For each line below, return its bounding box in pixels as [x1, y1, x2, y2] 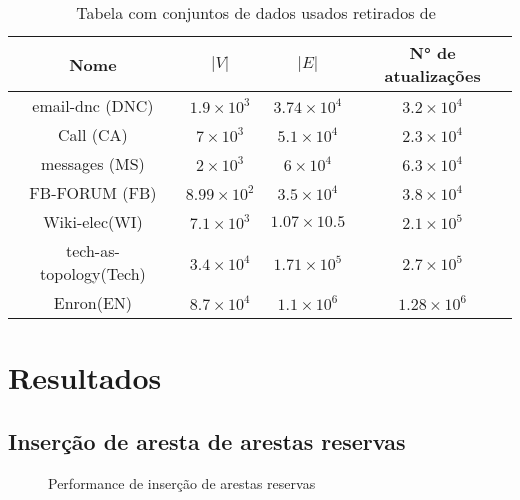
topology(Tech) [40, 262, 146, 285]
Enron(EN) [53, 291, 133, 314]
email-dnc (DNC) [32, 94, 154, 117]
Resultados [8, 357, 162, 398]
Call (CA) [58, 123, 128, 146]
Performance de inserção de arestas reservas [48, 472, 316, 493]
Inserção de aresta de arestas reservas [8, 425, 406, 456]
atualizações [384, 64, 481, 87]
